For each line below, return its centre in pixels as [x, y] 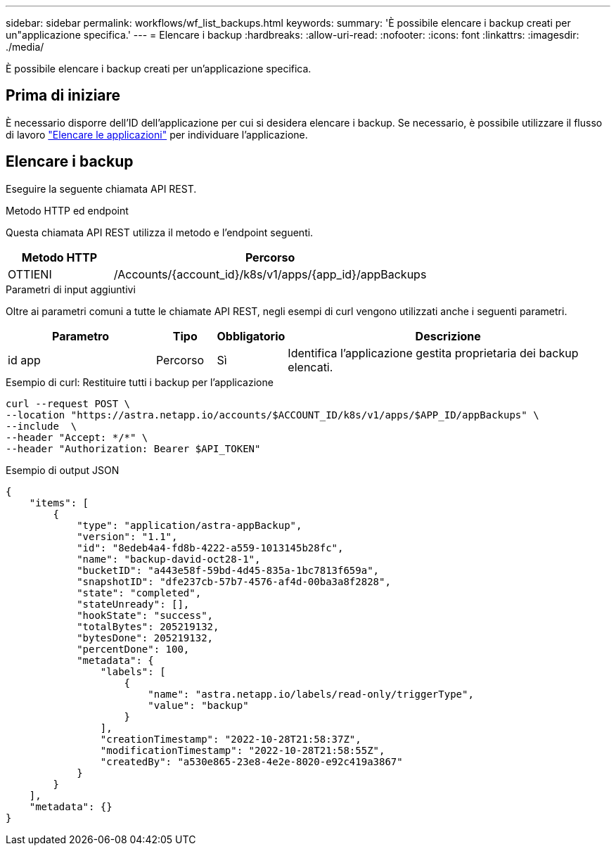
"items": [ [59, 503]
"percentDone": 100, [133, 649]
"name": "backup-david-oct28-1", [169, 559]
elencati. [310, 367]
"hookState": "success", [145, 615]
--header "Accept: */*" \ [77, 437]
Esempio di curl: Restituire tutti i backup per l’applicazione [140, 382]
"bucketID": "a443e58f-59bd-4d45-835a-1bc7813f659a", [228, 570]
